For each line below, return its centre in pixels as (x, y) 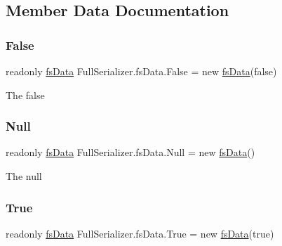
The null (24, 176)
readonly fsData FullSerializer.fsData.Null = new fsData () (130, 152)
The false (25, 95)
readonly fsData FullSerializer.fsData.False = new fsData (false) (141, 71)
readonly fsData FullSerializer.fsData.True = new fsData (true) (140, 233)
